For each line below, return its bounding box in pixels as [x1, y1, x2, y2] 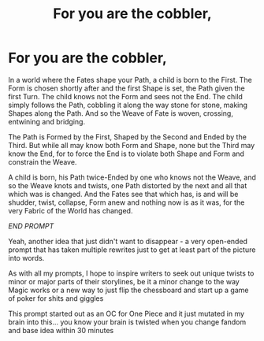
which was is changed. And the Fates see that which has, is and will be [8, 189, 239, 198]
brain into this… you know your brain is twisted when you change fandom [8, 317, 247, 327]
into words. [8, 253, 45, 262]
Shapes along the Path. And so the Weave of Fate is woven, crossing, [8, 108, 234, 118]
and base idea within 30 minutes [8, 325, 114, 335]
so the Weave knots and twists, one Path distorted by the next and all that [8, 180, 247, 190]
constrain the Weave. [8, 157, 77, 166]
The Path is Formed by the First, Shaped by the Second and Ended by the [8, 132, 247, 142]
